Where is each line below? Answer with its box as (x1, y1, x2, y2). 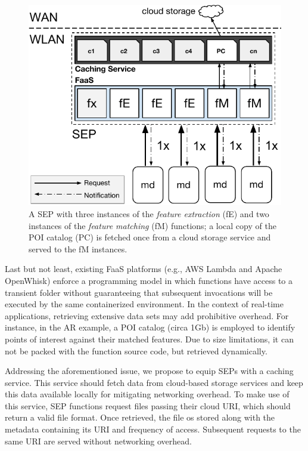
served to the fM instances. (29, 242, 127, 255)
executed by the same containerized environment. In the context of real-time (5, 298, 284, 310)
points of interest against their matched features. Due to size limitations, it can (5, 332, 294, 345)
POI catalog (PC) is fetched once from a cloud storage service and (29, 231, 271, 243)
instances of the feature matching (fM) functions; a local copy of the (29, 219, 276, 231)
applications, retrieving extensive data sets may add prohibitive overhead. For (5, 309, 289, 322)
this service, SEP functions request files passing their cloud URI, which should (5, 399, 291, 412)
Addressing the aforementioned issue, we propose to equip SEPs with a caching (5, 364, 294, 377)
